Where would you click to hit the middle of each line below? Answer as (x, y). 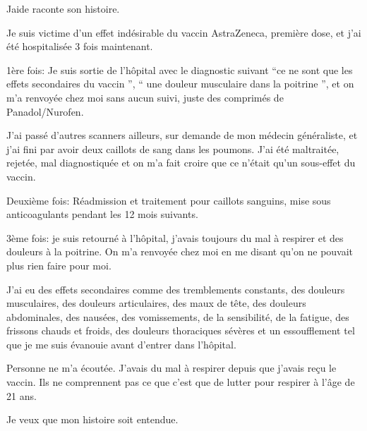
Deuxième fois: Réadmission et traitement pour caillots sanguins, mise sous (169, 200)
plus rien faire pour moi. (59, 265)
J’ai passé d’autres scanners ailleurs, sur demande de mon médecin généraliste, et (182, 135)
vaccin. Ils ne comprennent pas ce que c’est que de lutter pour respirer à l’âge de (181, 382)
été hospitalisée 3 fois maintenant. (80, 46)
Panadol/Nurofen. (45, 111)
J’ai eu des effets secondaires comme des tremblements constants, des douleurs (176, 289)
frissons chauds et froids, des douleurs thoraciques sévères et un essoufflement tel (181, 330)
